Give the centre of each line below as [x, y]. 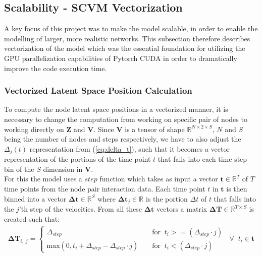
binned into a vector [35, 198]
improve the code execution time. [56, 68]
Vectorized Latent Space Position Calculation [98, 90]
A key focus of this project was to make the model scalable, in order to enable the [131, 28]
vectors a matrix [182, 209]
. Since [104, 129]
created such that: [32, 218]
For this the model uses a [43, 179]
